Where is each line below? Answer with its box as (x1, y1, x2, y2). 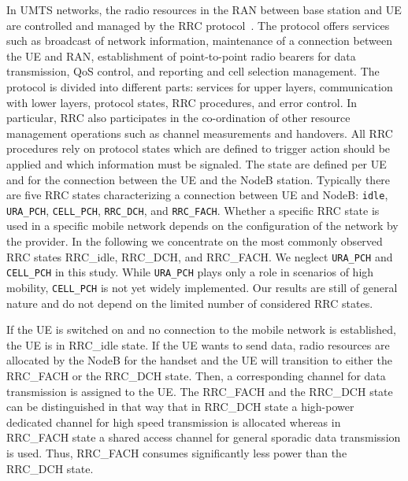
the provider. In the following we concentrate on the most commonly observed (6, 233, 383, 250)
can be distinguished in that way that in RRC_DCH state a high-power (6, 398, 354, 415)
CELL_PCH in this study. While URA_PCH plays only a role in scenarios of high (6, 264, 374, 280)
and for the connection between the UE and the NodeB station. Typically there (6, 171, 391, 187)
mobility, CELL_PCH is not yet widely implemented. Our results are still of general (6, 279, 398, 295)
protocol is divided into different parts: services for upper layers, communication (6, 78, 393, 94)
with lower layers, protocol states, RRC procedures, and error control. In (6, 94, 358, 110)
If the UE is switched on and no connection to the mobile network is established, (6, 321, 396, 338)
